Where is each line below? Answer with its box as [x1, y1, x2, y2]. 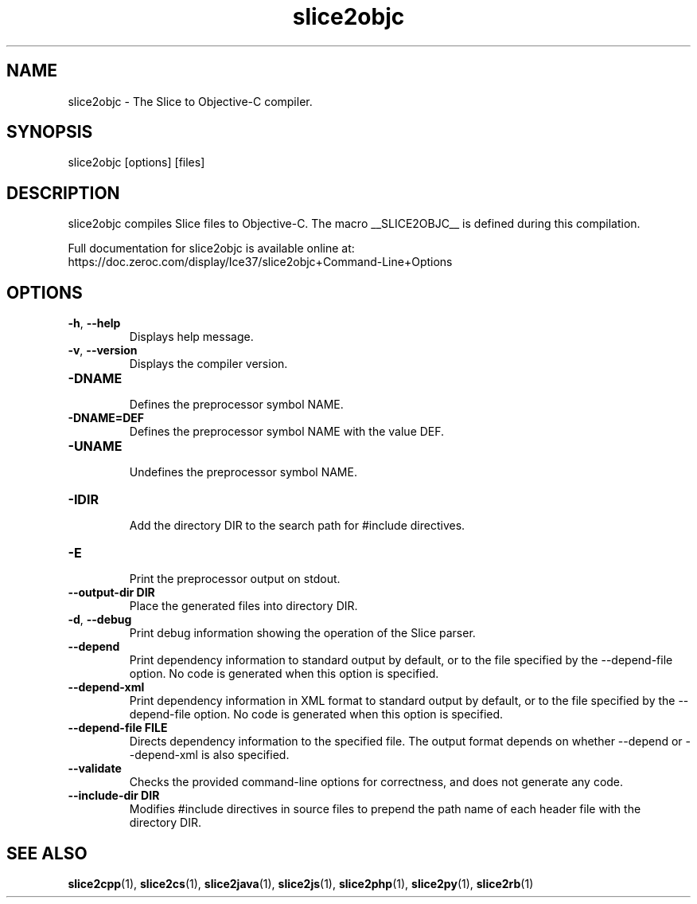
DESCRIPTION [6, 182, 120, 203]
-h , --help [68, 316, 121, 331]
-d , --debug [68, 612, 132, 627]
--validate [68, 761, 122, 776]
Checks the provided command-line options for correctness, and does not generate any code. [129, 775, 624, 789]
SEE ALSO [6, 843, 88, 863]
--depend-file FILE [68, 721, 168, 735]
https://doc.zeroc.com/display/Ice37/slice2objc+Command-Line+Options [68, 255, 453, 269]
